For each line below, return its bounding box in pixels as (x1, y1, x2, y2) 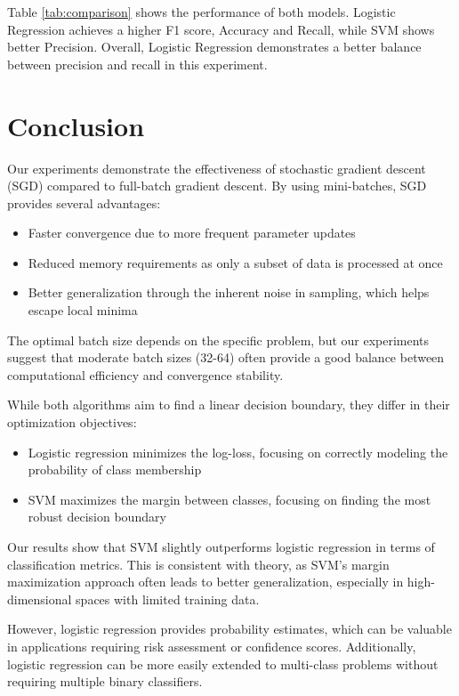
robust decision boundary (28, 507, 166, 526)
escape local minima (28, 301, 138, 320)
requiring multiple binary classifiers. (7, 672, 203, 691)
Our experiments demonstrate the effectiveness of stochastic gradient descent (7, 158, 426, 177)
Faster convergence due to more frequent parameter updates (28, 223, 356, 242)
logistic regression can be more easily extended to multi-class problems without (7, 654, 439, 673)
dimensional (7, 589, 72, 608)
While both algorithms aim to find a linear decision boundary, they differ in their (7, 395, 450, 414)
